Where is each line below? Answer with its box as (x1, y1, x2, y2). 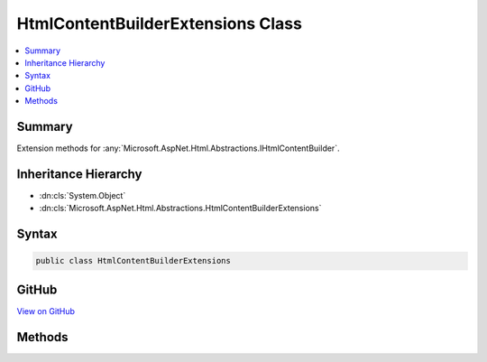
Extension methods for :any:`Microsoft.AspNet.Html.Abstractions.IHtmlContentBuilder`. (16, 143, 340, 153)
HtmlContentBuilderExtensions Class (16, 14, 302, 33)
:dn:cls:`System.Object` (39, 190, 126, 200)
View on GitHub (16, 305, 76, 316)
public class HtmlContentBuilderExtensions (35, 255, 232, 266)
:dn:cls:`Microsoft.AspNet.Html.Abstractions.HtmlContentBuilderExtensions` (39, 203, 322, 214)
